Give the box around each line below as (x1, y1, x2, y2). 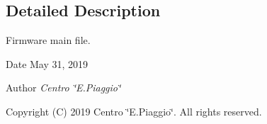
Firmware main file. (6, 33, 91, 47)
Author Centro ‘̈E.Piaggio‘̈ (6, 80, 121, 95)
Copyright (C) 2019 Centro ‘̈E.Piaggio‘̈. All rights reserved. (6, 103, 262, 118)
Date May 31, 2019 (6, 56, 89, 71)
